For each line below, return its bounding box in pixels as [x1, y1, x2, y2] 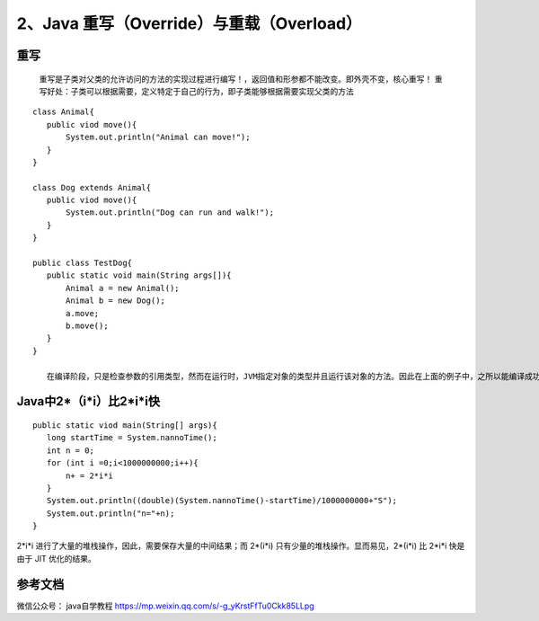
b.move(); [66, 320, 109, 331]
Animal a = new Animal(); [66, 283, 180, 293]
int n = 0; [46, 445, 94, 456]
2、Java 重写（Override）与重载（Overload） [16, 13, 363, 33]
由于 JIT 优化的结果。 [16, 553, 96, 563]
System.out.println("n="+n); [46, 508, 175, 519]
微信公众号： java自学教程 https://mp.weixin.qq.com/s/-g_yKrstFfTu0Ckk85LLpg [16, 600, 314, 611]
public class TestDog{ [32, 258, 133, 269]
